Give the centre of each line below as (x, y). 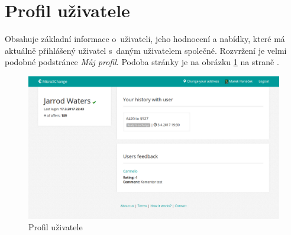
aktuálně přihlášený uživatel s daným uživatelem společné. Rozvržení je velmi (146, 50)
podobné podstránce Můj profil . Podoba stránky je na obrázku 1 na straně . (142, 62)
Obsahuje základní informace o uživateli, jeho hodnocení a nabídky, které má (145, 39)
